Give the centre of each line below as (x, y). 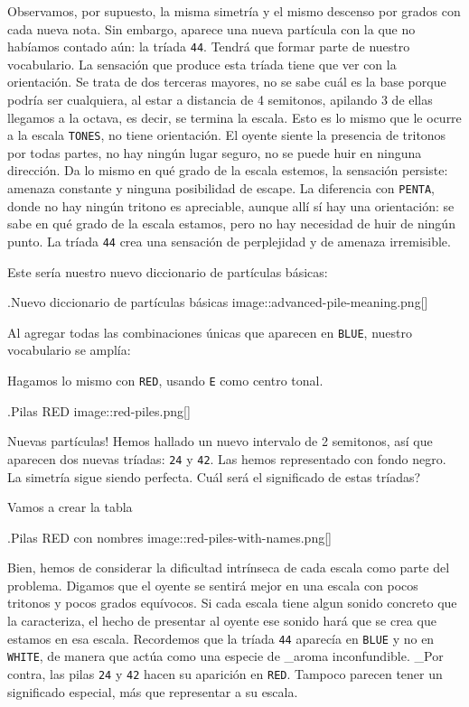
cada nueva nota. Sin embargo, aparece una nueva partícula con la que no (211, 28)
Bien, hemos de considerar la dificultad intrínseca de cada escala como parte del (229, 567)
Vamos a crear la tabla (70, 507)
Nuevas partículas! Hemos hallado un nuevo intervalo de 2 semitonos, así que (220, 441)
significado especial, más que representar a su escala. (153, 691)
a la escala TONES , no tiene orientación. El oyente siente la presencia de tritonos (227, 135)
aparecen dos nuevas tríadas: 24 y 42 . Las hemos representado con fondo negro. (227, 458)
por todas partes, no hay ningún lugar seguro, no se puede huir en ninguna (215, 152)
